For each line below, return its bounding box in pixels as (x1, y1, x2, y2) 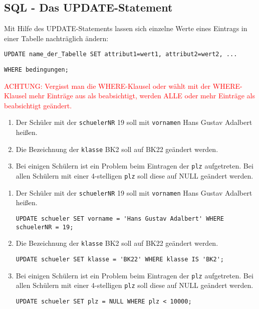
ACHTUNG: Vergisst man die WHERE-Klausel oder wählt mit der (4, 80, 211, 91)
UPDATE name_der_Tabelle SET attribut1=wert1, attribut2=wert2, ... (4, 51, 237, 58)
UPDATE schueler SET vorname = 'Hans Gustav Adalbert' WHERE (16, 215, 224, 222)
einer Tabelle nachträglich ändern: (4, 33, 109, 43)
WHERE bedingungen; (4, 66, 69, 74)
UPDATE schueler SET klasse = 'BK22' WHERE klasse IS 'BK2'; (16, 255, 224, 263)
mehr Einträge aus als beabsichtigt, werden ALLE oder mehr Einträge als (29, 90, 255, 101)
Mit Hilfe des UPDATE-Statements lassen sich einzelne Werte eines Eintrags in (4, 23, 247, 34)
